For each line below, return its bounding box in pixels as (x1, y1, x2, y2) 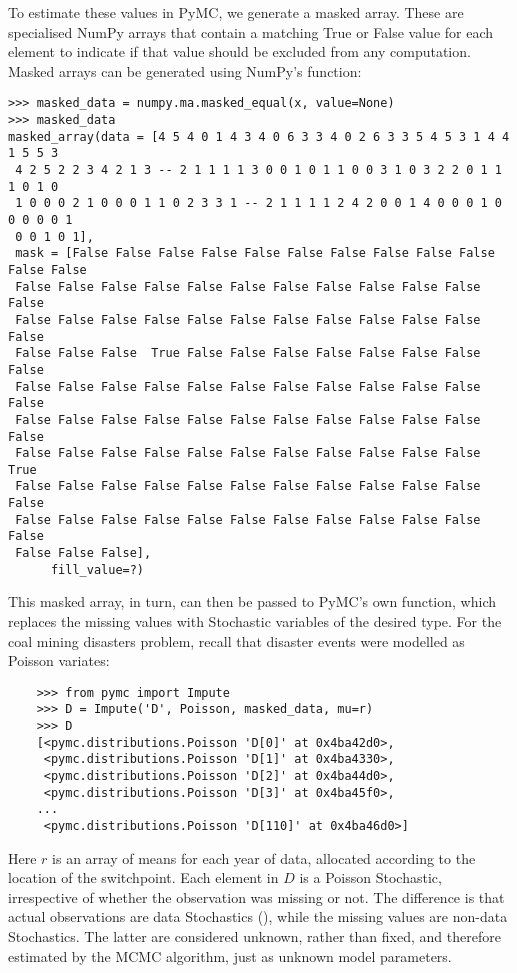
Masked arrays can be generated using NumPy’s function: (8, 60, 362, 81)
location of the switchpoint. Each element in (8, 867, 279, 888)
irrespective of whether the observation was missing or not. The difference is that (8, 886, 505, 907)
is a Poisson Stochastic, (299, 867, 442, 888)
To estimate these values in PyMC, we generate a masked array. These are (8, 2, 464, 22)
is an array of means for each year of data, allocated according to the (52, 847, 476, 868)
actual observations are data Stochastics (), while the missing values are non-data (8, 906, 508, 927)
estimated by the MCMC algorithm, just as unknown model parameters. (8, 945, 452, 966)
